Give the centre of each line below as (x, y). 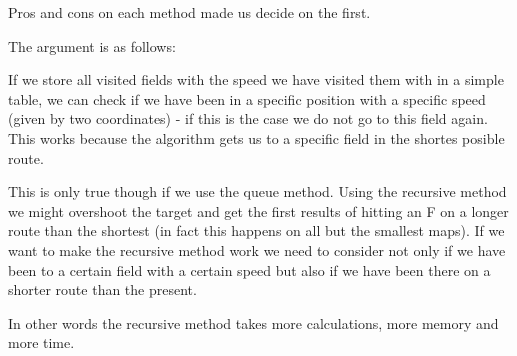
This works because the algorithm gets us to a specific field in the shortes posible (256, 137)
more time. (41, 342)
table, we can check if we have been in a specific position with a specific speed (247, 98)
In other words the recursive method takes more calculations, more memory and (253, 322)
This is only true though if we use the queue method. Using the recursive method (257, 191)
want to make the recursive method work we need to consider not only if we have (257, 249)
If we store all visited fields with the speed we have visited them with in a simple (256, 79)
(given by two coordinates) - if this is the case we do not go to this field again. (248, 118)
